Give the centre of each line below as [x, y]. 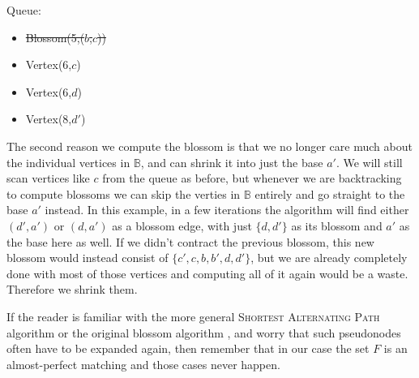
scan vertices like [48, 178]
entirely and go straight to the [330, 193]
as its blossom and [337, 225]
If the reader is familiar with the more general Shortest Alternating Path [193, 316]
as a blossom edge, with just [182, 225]
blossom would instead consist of [88, 258]
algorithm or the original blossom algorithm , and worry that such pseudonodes [204, 332]
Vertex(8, [49, 119]
